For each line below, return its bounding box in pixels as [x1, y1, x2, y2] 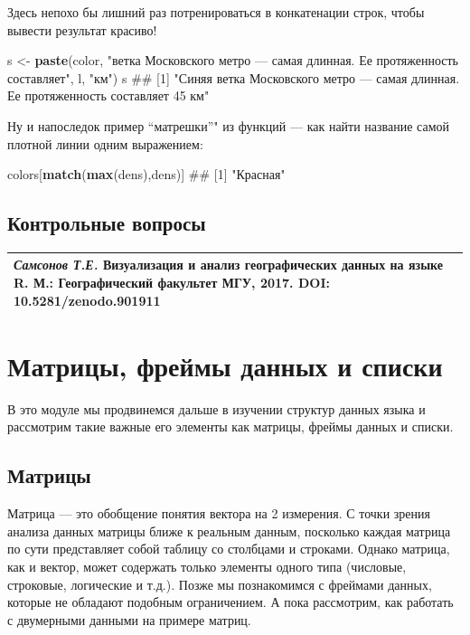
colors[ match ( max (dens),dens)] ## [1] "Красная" [7, 165, 286, 184]
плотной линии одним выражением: [7, 134, 203, 153]
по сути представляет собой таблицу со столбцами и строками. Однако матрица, [7, 539, 450, 558]
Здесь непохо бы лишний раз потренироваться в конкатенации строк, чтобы [7, 3, 425, 21]
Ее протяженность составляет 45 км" [7, 86, 210, 105]
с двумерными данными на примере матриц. [7, 610, 251, 629]
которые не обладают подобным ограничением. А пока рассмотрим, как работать [7, 592, 454, 611]
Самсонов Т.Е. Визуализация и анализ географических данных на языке [14, 255, 444, 274]
